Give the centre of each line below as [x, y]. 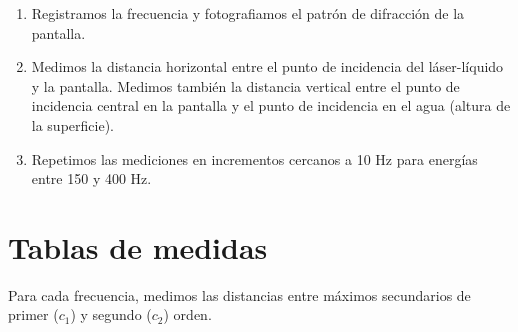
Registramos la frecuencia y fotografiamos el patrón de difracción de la [248, 13]
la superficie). [72, 124]
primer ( [33, 314]
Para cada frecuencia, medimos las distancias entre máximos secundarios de [239, 294]
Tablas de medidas [138, 246]
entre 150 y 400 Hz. [91, 178]
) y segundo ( [111, 314]
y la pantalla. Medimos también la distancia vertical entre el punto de [245, 85]
